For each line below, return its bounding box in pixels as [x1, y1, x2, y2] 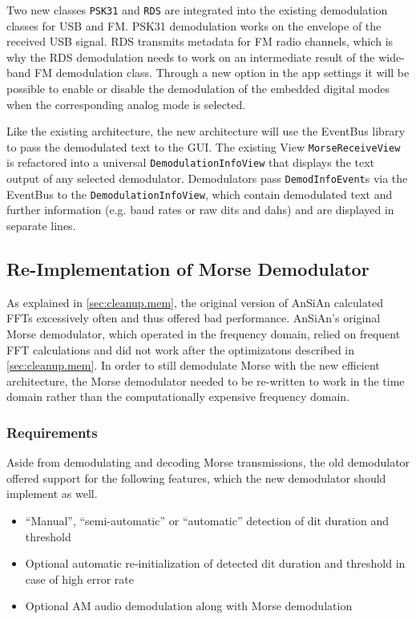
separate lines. [6, 217, 76, 234]
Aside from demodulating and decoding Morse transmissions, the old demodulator [6, 454, 410, 471]
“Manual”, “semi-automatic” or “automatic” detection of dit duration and [25, 512, 390, 528]
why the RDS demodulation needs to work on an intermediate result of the [6, 48, 375, 65]
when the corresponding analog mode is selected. [6, 95, 246, 112]
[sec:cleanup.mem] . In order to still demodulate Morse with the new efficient [6, 357, 380, 374]
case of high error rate [25, 570, 134, 587]
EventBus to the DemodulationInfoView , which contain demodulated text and [6, 185, 393, 202]
